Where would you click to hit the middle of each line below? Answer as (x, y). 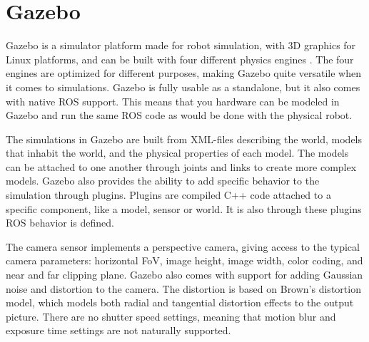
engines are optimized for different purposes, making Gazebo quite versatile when (183, 73)
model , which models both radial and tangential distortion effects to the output (180, 302)
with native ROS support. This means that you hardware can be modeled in (173, 101)
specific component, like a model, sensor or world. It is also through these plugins (184, 208)
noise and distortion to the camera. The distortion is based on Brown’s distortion (183, 288)
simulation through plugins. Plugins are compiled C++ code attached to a (168, 195)
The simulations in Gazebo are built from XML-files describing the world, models (184, 139)
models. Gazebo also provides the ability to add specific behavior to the (163, 181)
